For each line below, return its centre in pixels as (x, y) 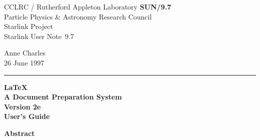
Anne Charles (25, 53)
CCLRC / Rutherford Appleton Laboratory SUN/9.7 (88, 6)
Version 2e (22, 106)
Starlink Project (28, 26)
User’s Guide (27, 116)
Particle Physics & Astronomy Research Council (78, 16)
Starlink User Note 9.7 (39, 36)
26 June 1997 (24, 62)
